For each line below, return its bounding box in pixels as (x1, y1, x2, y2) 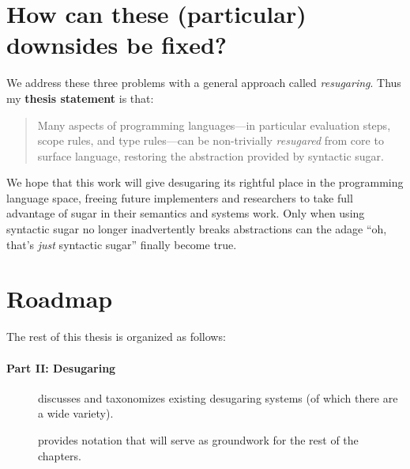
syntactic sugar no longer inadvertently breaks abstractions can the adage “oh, (6, 221, 387, 237)
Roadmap (6, 282, 113, 315)
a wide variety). (38, 405, 114, 422)
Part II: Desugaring (6, 359, 116, 376)
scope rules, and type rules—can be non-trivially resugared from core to (37, 132, 384, 149)
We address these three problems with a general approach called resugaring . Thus (6, 74, 401, 91)
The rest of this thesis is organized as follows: (6, 328, 226, 345)
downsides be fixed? (6, 28, 227, 61)
